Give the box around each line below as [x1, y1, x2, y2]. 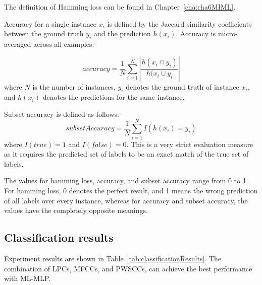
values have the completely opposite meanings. [4, 205, 148, 216]
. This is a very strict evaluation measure [126, 138, 253, 149]
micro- [218, 28, 238, 39]
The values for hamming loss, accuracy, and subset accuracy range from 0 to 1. [4, 175, 248, 186]
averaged [4, 38, 31, 49]
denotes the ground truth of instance [126, 81, 239, 92]
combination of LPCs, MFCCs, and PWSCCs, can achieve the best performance [4, 263, 252, 273]
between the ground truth [4, 28, 84, 39]
